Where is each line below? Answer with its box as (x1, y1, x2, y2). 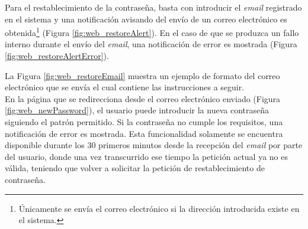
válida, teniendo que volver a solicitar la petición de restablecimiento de (5, 162, 265, 174)
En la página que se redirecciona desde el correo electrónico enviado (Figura (5, 92, 281, 104)
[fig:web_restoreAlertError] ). (5, 50, 109, 62)
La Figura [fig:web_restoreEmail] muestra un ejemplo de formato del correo (5, 69, 280, 81)
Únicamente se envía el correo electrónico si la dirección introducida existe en (18, 202, 300, 214)
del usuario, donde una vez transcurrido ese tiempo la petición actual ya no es (5, 150, 288, 162)
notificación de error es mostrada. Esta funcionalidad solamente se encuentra (5, 127, 283, 139)
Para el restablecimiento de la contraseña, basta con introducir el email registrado (5, 1, 302, 13)
